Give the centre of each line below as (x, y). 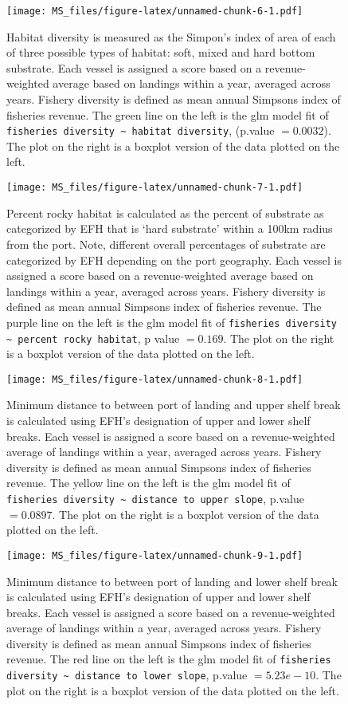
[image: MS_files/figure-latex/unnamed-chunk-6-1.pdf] (155, 11)
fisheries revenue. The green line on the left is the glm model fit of (168, 114)
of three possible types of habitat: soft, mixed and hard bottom (161, 52)
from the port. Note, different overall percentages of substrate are (166, 244)
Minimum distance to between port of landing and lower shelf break (172, 581)
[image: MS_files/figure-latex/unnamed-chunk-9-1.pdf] (155, 555)
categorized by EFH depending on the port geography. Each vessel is (174, 260)
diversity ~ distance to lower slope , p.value (127, 675)
